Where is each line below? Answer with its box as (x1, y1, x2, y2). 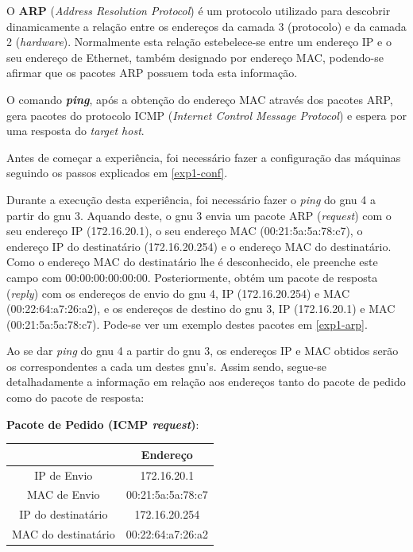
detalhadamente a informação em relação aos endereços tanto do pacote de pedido (6, 373, 406, 390)
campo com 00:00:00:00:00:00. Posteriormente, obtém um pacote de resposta (6, 268, 378, 285)
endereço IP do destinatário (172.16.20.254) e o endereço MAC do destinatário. (6, 237, 392, 254)
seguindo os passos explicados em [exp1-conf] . (6, 164, 228, 181)
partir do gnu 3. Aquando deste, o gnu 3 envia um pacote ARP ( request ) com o (6, 207, 392, 223)
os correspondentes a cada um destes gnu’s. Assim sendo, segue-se (6, 357, 326, 374)
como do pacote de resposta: (6, 389, 145, 406)
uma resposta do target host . (6, 122, 145, 139)
